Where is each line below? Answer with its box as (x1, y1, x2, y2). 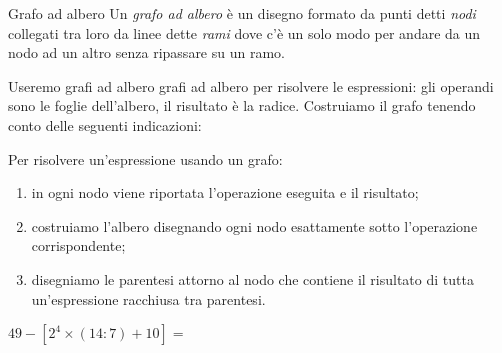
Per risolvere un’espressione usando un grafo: (8, 148, 283, 169)
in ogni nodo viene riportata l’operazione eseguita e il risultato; (31, 182, 419, 203)
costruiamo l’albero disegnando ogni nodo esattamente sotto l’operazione (31, 215, 478, 236)
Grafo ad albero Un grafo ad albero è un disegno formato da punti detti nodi (8, 3, 476, 23)
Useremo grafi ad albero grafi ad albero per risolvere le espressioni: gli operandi (8, 75, 494, 96)
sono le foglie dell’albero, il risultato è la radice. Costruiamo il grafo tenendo (8, 95, 476, 116)
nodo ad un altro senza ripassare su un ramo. (8, 42, 285, 63)
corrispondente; (31, 235, 126, 256)
